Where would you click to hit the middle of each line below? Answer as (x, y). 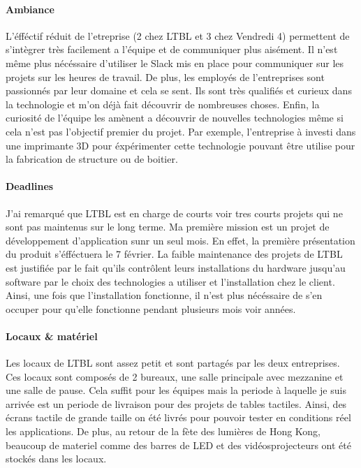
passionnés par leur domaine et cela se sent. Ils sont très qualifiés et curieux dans (179, 90)
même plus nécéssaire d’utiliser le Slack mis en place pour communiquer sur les (175, 63)
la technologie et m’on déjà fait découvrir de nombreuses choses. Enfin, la (163, 104)
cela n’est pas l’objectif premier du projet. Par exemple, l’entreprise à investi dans (181, 131)
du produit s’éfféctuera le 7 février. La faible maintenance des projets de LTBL (174, 254)
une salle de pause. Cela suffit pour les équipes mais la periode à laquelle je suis (176, 390)
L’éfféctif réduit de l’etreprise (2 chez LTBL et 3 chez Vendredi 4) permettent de (178, 35)
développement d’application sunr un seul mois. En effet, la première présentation (180, 240)
